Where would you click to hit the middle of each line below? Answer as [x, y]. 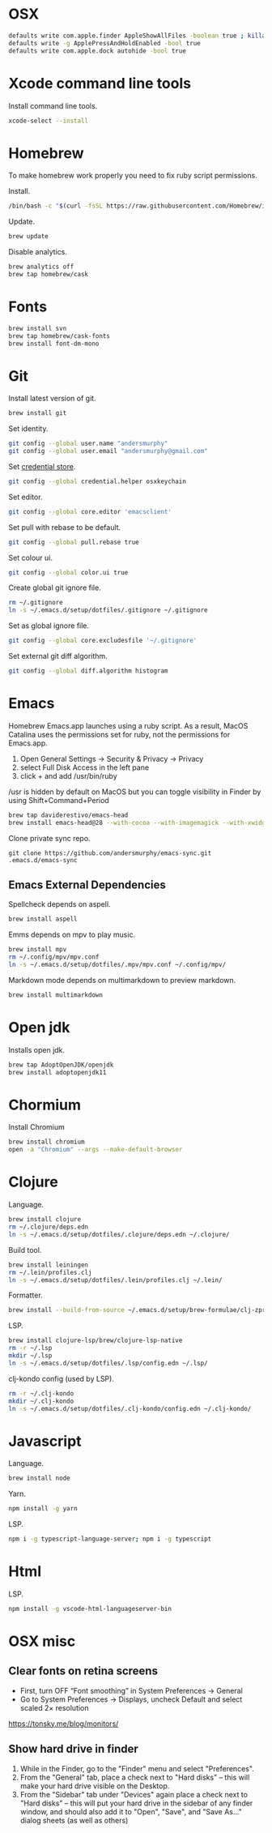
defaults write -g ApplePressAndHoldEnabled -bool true [104, 43]
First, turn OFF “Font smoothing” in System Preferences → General [131, 1690]
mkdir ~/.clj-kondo [41, 1401]
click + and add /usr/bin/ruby [68, 775]
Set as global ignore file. [49, 626]
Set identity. [28, 429]
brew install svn [38, 328]
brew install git [38, 413]
